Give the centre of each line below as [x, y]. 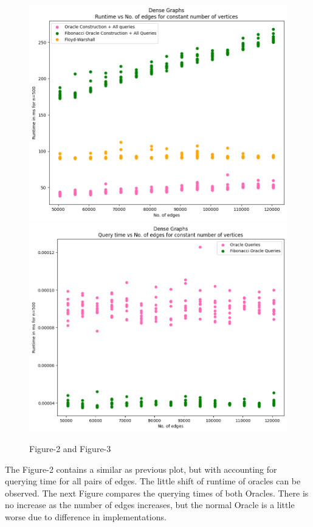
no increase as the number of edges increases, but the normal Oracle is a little [150, 505]
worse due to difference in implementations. [86, 517]
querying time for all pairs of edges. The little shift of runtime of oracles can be [153, 481]
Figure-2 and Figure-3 [70, 449]
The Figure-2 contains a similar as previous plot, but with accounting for [141, 469]
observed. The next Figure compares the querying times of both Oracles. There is [157, 493]
